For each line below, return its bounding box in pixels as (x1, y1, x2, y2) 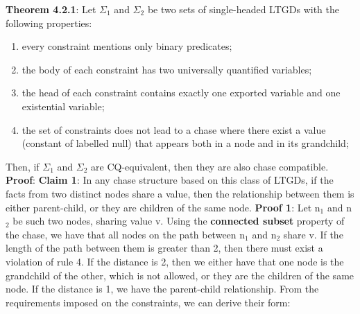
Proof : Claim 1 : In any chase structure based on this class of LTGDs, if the (6, 173, 334, 187)
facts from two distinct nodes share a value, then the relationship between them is (6, 186, 354, 200)
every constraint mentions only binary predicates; (22, 39, 232, 53)
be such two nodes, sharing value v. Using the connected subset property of (12, 213, 345, 228)
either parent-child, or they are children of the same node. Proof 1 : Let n (6, 200, 320, 214)
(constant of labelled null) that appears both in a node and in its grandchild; (22, 136, 349, 150)
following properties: (6, 15, 92, 30)
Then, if (6, 159, 40, 173)
